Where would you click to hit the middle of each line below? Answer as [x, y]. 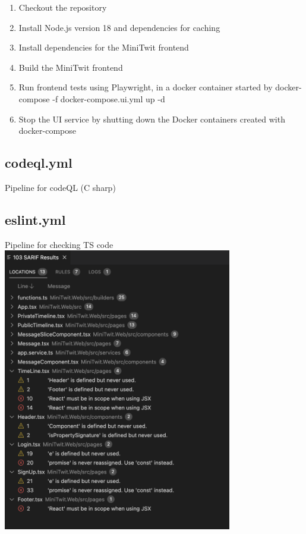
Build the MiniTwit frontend [71, 67]
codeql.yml [39, 163]
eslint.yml [35, 219]
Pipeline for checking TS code [59, 244]
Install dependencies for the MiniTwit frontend [104, 47]
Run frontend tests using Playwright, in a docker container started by [146, 87]
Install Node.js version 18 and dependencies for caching [119, 27]
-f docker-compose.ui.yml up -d [109, 98]
